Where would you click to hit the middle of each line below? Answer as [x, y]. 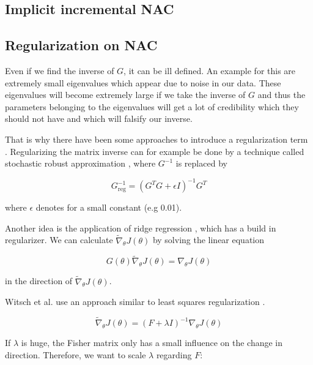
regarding [174, 354]
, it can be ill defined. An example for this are [210, 70]
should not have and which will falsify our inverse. [99, 119]
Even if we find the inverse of [60, 70]
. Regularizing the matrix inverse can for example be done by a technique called [155, 151]
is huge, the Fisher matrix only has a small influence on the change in [152, 343]
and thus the [282, 95]
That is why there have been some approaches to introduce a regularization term [156, 139]
